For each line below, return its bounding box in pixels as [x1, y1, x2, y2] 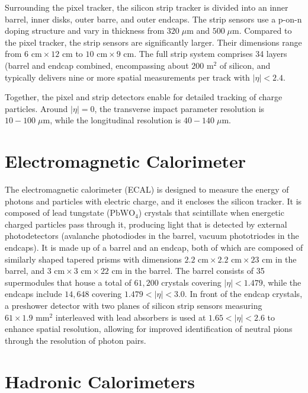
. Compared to [239, 24, 292, 37]
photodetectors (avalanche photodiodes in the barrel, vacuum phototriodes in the [5, 229, 299, 242]
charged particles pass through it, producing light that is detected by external [5, 218, 287, 230]
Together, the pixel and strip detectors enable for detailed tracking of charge [5, 91, 283, 103]
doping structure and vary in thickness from [5, 24, 165, 37]
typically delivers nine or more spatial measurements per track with [5, 71, 250, 83]
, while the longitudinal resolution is [50, 114, 181, 126]
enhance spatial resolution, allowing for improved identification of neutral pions [5, 322, 293, 335]
